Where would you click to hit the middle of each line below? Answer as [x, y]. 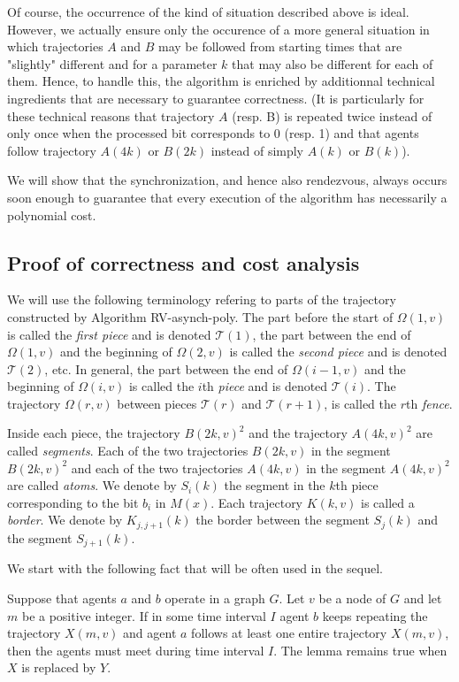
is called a [388, 502]
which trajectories [55, 46]
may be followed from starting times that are [280, 46]
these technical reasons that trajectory [111, 115]
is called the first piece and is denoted [109, 334]
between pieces [157, 403]
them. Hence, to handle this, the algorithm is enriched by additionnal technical [221, 81]
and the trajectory [298, 433]
